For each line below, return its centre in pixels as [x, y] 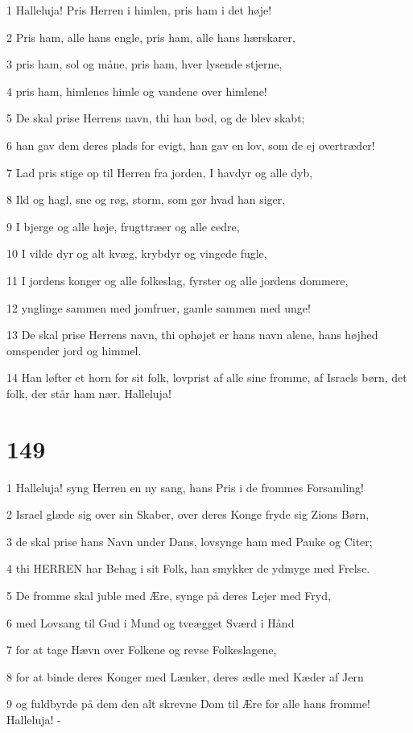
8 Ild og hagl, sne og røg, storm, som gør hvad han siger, [146, 199]
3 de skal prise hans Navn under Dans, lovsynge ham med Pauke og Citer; [190, 541]
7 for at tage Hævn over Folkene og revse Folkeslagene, [142, 650]
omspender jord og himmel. [74, 350]
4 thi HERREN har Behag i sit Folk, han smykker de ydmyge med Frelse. [188, 568]
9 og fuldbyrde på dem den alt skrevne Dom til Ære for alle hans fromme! [188, 704]
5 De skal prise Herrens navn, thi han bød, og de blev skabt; [156, 118]
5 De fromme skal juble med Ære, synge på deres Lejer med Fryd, [169, 595]
